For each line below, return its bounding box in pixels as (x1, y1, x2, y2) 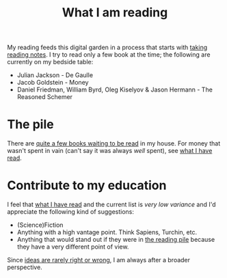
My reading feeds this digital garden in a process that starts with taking (7, 43, 208, 52)
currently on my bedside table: (7, 58, 94, 66)
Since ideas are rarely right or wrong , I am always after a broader (7, 256, 190, 264)
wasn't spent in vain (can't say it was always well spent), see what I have (7, 147, 213, 155)
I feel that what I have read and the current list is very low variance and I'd (7, 200, 217, 209)
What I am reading (62, 5, 168, 20)
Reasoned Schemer (16, 93, 73, 101)
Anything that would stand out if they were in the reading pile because (16, 236, 215, 244)
